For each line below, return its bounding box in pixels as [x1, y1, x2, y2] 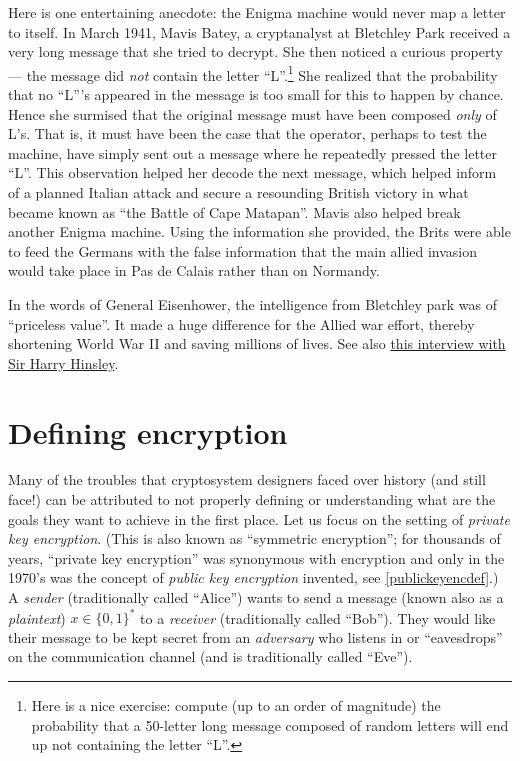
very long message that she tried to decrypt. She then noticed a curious [8, 41, 446, 62]
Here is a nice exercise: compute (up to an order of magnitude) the [31, 694, 441, 715]
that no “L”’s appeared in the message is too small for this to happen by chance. [8, 84, 504, 105]
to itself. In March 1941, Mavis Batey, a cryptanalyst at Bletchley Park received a [8, 21, 511, 42]
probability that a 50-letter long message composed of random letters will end [31, 714, 509, 735]
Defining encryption [8, 411, 288, 452]
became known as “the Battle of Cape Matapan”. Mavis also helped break [8, 201, 461, 222]
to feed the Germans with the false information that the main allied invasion [8, 240, 478, 261]
